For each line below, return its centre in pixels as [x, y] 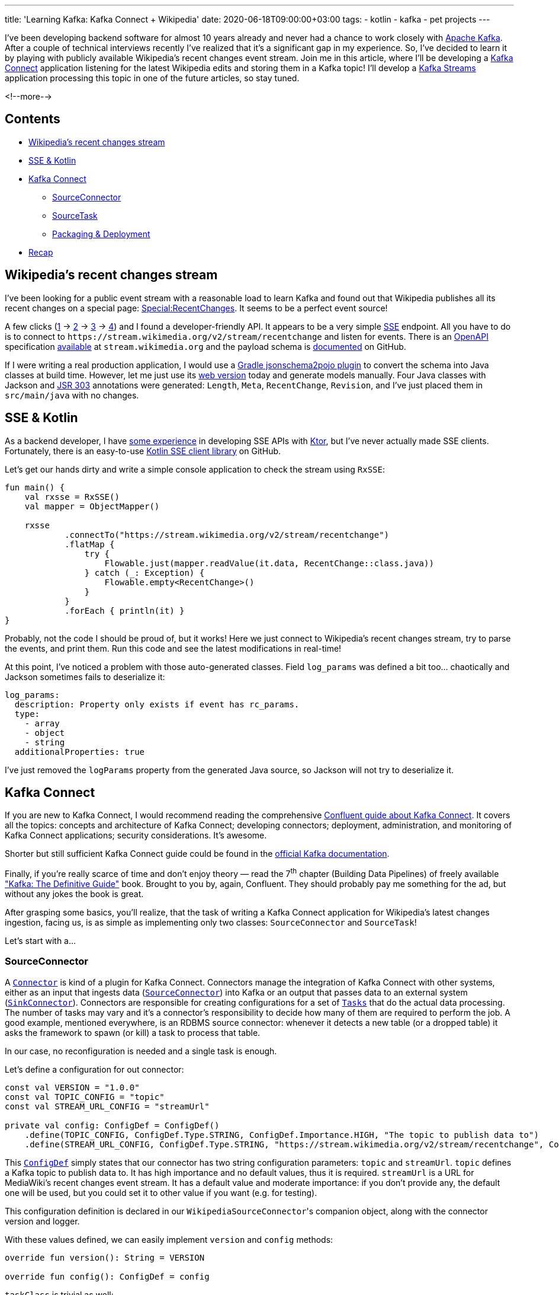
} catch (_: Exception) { [144, 572]
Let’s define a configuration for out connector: [94, 1069]
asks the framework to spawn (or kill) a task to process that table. [133, 1032]
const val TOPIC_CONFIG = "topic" [85, 1097]
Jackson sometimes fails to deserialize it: [85, 677]
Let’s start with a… [41, 941]
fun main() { [35, 487]
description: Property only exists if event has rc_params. [157, 704]
